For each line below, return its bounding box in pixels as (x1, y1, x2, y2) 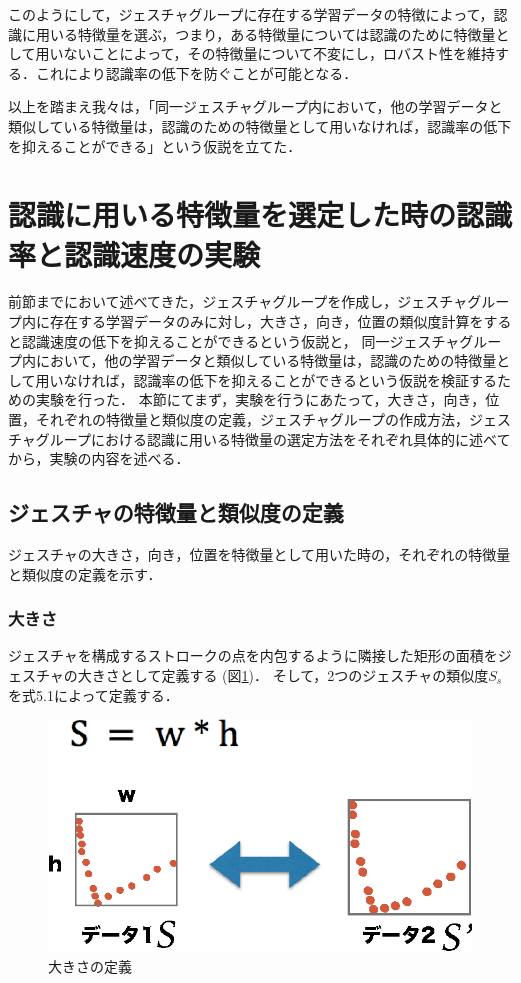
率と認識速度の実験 (8, 233, 261, 274)
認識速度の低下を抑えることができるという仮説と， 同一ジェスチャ (21, 330, 460, 351)
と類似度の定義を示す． (8, 563, 162, 584)
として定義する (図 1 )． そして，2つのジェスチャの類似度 (119, 665, 489, 686)
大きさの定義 (48, 955, 132, 976)
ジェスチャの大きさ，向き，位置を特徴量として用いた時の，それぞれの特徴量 (8, 544, 511, 565)
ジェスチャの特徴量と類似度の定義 (8, 497, 344, 528)
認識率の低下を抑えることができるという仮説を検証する (133, 369, 497, 390)
